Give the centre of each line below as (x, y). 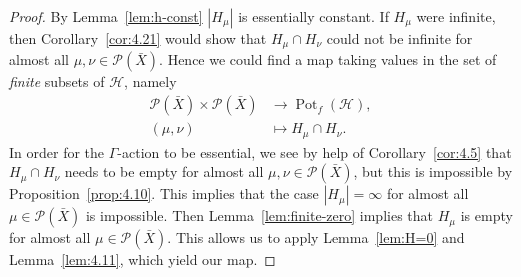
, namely (150, 81)
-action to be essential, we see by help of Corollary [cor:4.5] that (314, 151)
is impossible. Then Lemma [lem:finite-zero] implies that (259, 215)
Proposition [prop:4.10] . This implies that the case (164, 193)
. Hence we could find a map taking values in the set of (328, 59)
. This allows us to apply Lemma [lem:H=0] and (316, 237)
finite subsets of (57, 81)
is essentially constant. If (313, 16)
